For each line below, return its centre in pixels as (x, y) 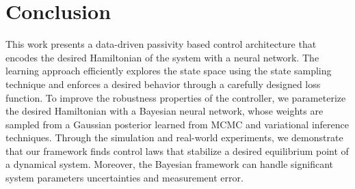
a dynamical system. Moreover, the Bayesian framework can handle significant (169, 164)
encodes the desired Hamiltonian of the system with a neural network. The (162, 57)
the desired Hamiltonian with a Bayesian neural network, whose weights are (165, 111)
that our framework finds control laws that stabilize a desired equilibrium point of (177, 150)
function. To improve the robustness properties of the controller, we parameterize (176, 97)
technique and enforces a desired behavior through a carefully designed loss (163, 84)
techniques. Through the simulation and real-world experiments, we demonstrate (174, 137)
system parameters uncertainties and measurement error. (124, 178)
